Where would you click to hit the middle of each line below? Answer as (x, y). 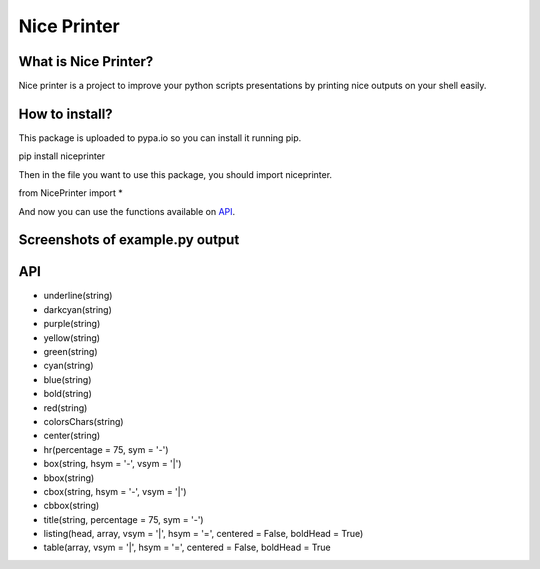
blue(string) (67, 379)
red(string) (65, 407)
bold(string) (67, 394)
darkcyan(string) (77, 309)
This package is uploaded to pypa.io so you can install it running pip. (160, 137)
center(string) (72, 436)
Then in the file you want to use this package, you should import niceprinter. (175, 174)
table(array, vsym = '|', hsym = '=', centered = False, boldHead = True (187, 547)
